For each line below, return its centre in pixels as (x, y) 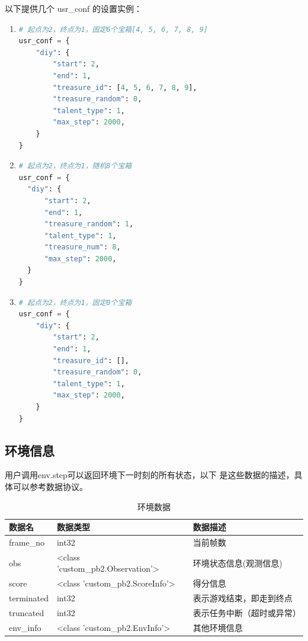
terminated (29, 598)
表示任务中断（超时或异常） (247, 612)
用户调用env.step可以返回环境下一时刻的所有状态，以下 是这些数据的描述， (150, 475)
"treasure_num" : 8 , (82, 247)
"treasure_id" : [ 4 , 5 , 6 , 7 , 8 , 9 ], (125, 87)
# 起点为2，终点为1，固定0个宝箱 (75, 302)
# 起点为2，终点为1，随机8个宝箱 (75, 166)
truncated (27, 612)
